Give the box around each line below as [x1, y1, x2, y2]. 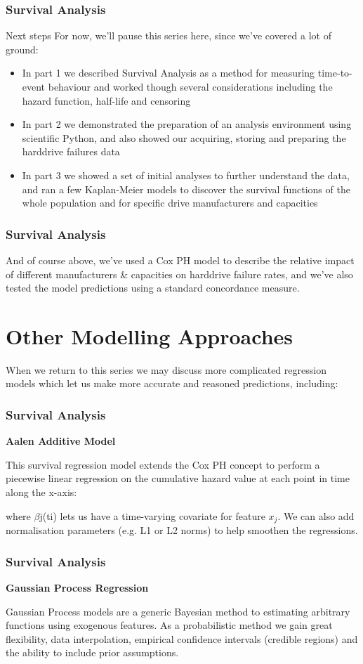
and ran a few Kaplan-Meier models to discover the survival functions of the [22, 181, 350, 196]
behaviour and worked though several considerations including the [48, 79, 333, 93]
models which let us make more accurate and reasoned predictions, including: [6, 376, 338, 391]
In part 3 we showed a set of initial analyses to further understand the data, [22, 167, 350, 182]
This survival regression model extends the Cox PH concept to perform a [6, 457, 320, 471]
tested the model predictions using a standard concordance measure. [6, 280, 300, 295]
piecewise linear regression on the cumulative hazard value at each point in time [6, 471, 350, 486]
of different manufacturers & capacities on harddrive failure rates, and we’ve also [6, 266, 353, 281]
